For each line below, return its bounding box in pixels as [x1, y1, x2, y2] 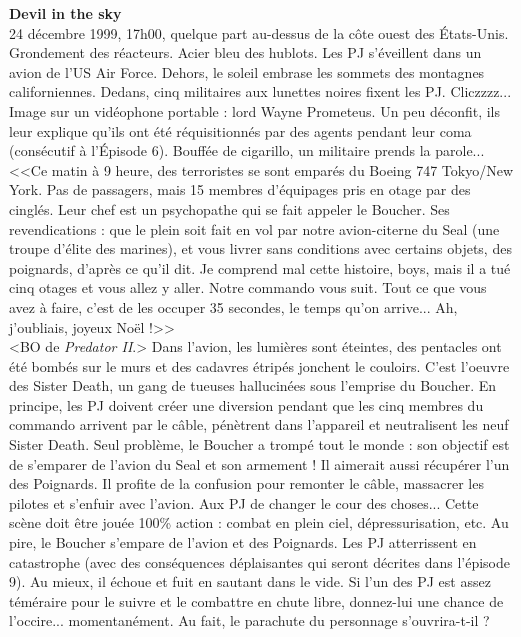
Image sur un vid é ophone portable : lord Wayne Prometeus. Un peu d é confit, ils [9, 100, 501, 121]
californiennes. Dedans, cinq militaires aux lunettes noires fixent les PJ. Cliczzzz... [9, 81, 512, 102]
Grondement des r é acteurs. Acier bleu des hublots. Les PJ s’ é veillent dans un [9, 42, 482, 63]
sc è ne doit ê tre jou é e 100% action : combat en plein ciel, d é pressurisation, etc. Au [9, 512, 509, 533]
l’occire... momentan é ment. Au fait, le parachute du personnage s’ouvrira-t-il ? [9, 610, 490, 631]
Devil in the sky [9, 3, 122, 23]
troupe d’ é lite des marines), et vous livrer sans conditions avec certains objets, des [9, 238, 512, 259]
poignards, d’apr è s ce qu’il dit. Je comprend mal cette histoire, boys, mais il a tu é [9, 257, 511, 278]
